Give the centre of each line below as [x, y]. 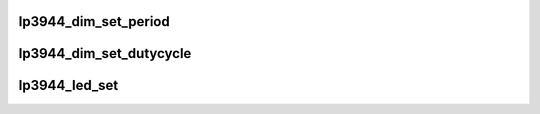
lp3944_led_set [68, 85]
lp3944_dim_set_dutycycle [105, 53]
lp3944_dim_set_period [94, 21]
